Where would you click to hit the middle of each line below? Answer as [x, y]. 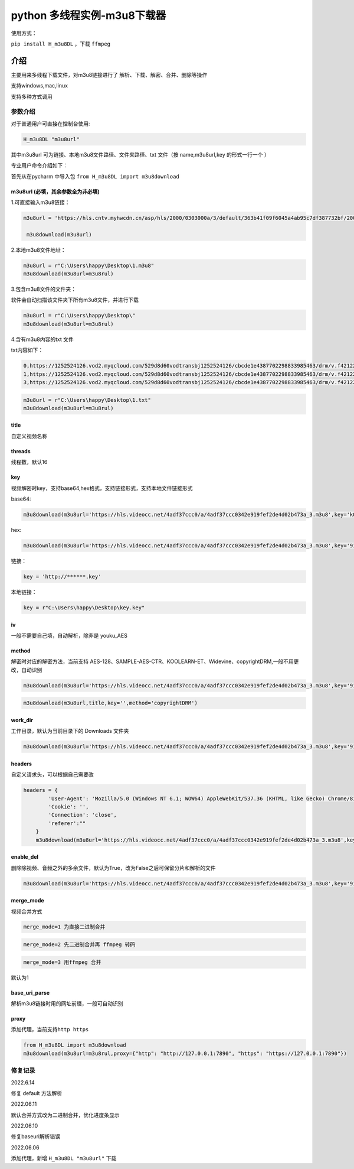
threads [21, 451]
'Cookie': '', [68, 806]
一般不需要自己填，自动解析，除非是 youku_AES [69, 635]
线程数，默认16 [29, 462]
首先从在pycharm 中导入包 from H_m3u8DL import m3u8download [95, 176]
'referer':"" [67, 823]
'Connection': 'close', [83, 815]
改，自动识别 [27, 670]
